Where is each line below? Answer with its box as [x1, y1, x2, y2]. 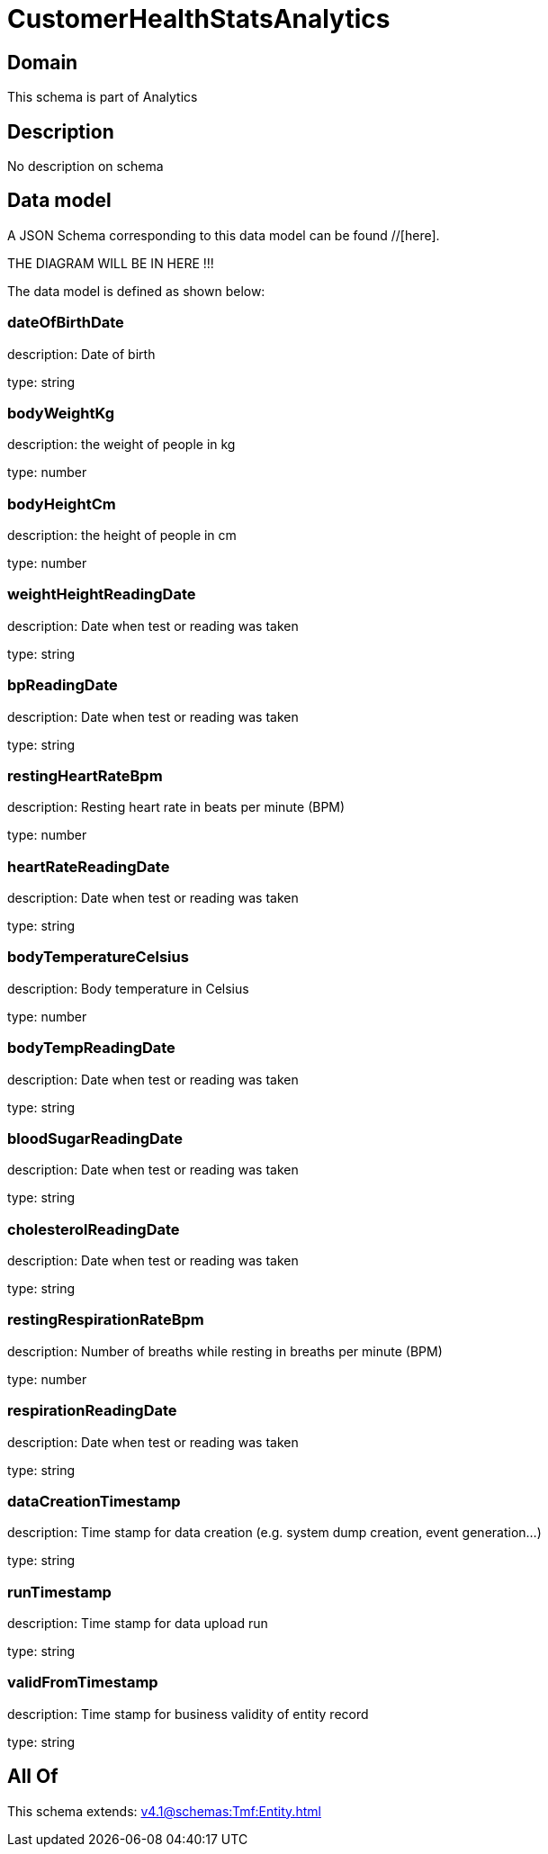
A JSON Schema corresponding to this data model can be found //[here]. [7, 227, 440, 243]
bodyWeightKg [7, 403, 115, 422]
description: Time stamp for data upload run [7, 1615, 268, 1632]
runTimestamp [7, 1582, 112, 1601]
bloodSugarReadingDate [7, 1129, 183, 1147]
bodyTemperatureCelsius [7, 948, 189, 967]
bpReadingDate [7, 676, 118, 695]
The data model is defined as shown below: [7, 283, 265, 299]
